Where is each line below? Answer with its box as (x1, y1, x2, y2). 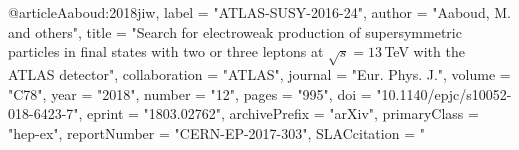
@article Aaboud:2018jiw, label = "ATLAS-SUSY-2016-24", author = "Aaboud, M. (8, 2, 511, 22)
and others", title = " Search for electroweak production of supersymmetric (8, 21, 462, 42)
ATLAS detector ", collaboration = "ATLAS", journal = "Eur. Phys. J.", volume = (8, 63, 511, 84)
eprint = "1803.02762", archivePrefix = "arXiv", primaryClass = (87, 103, 479, 124)
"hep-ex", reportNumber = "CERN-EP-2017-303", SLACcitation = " (8, 122, 425, 143)
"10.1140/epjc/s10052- (376, 83, 512, 104)
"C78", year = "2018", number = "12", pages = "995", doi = (8, 83, 372, 104)
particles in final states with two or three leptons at (8, 41, 324, 62)
